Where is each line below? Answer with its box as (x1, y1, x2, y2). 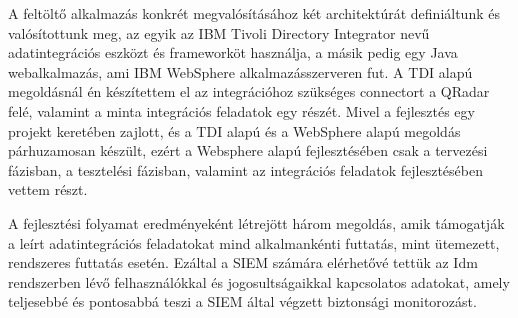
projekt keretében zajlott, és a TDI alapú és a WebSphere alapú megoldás (8, 120, 461, 141)
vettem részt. (8, 179, 88, 200)
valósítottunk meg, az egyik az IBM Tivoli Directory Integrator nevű (8, 22, 430, 43)
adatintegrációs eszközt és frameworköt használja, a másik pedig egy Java (8, 42, 458, 63)
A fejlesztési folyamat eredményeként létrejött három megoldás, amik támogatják (8, 212, 505, 233)
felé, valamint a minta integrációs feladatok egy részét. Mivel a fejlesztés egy (8, 100, 475, 121)
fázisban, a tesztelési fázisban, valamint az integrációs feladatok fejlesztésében (8, 159, 483, 180)
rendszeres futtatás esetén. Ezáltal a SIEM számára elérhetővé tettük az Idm (8, 252, 478, 273)
